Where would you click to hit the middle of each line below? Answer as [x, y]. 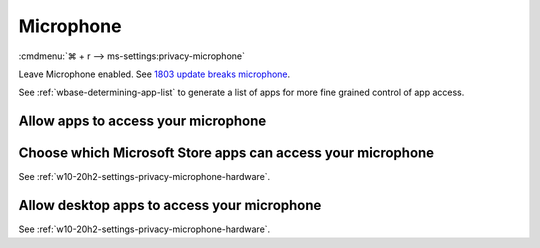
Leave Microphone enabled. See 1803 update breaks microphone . [154, 74]
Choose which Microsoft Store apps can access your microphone [226, 153]
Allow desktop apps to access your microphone [170, 205]
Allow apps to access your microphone [142, 121]
